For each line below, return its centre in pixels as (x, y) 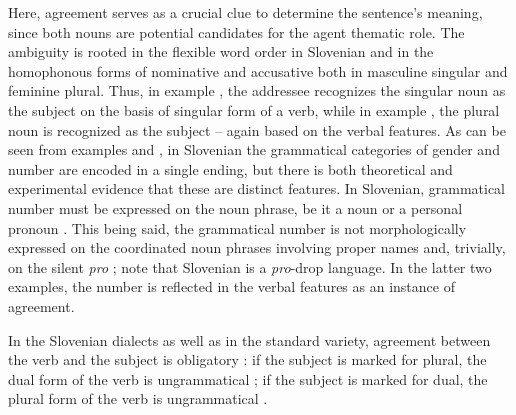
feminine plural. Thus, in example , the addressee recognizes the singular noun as (257, 90)
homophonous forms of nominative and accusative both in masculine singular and (258, 70)
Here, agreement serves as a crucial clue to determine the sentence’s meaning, (245, 12)
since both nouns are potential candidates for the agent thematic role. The (236, 31)
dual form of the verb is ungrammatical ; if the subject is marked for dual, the (248, 378)
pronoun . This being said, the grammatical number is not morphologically (237, 227)
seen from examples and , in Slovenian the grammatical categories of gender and (254, 149)
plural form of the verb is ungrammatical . (138, 398)
